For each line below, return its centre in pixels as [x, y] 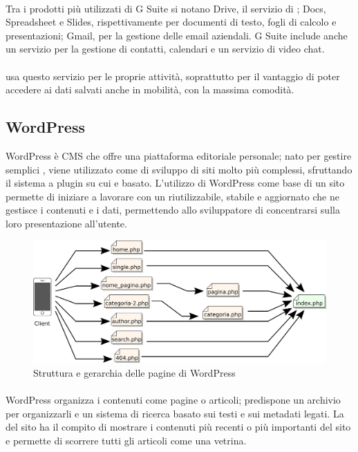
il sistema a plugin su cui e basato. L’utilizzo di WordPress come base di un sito [175, 183]
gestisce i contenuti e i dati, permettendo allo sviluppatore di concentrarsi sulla [173, 210]
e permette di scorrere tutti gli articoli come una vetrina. [126, 440]
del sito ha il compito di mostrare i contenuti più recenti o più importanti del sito [178, 427]
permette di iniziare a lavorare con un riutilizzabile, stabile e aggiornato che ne [172, 196]
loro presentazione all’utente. [66, 223]
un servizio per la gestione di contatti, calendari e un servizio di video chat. [165, 49]
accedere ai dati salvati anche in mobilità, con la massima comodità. [150, 90]
